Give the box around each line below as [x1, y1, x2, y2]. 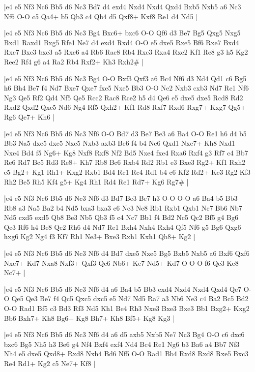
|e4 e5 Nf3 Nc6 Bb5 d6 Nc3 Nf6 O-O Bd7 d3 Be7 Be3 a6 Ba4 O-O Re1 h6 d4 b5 [4, 128, 247, 138]
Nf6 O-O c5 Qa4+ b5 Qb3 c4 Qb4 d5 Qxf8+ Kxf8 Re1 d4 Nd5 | [4, 11, 198, 21]
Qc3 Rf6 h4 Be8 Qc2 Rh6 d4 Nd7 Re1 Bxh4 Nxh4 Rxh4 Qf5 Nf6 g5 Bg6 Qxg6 [4, 221, 241, 232]
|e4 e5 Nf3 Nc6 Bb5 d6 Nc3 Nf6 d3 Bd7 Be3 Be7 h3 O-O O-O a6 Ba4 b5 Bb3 [4, 193, 238, 203]
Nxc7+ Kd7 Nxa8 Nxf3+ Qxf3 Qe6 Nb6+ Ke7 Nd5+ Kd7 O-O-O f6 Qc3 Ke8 [4, 257, 239, 268]
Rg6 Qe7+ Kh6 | [4, 111, 55, 122]
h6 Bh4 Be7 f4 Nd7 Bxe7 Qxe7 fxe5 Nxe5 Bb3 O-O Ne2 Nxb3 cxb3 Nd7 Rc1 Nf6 [4, 83, 249, 93]
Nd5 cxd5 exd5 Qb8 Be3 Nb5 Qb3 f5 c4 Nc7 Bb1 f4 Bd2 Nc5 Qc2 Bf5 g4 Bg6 [4, 212, 238, 222]
